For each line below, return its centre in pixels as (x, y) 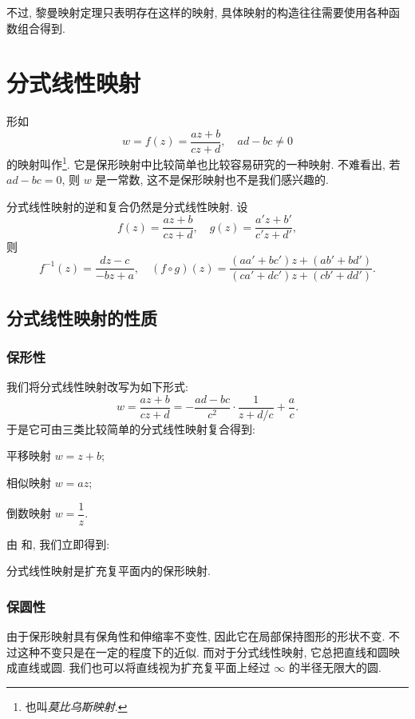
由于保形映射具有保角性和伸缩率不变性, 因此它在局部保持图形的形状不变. (196, 636)
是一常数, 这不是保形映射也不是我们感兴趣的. (212, 180)
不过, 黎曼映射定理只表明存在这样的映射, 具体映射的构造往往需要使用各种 (198, 12)
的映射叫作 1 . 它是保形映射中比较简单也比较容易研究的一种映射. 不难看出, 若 (204, 162)
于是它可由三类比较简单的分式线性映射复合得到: (131, 428)
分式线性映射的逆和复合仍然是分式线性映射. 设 (127, 206)
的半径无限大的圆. (335, 667)
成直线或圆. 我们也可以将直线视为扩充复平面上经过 (138, 667)
